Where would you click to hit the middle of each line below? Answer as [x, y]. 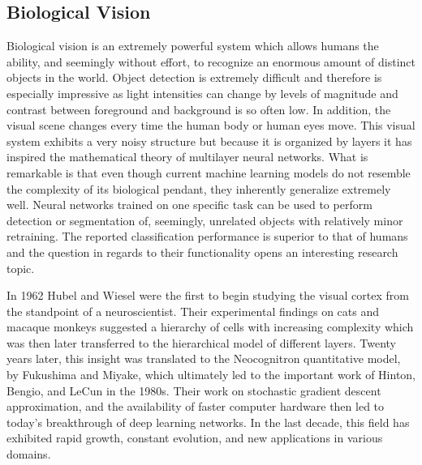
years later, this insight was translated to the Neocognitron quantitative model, [204, 358]
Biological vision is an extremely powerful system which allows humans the [193, 46]
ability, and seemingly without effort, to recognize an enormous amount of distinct [211, 61]
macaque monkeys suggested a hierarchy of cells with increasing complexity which [210, 327]
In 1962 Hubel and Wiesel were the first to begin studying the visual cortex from [208, 295]
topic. [21, 268]
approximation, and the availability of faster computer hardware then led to [196, 406]
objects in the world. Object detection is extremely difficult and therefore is [194, 77]
